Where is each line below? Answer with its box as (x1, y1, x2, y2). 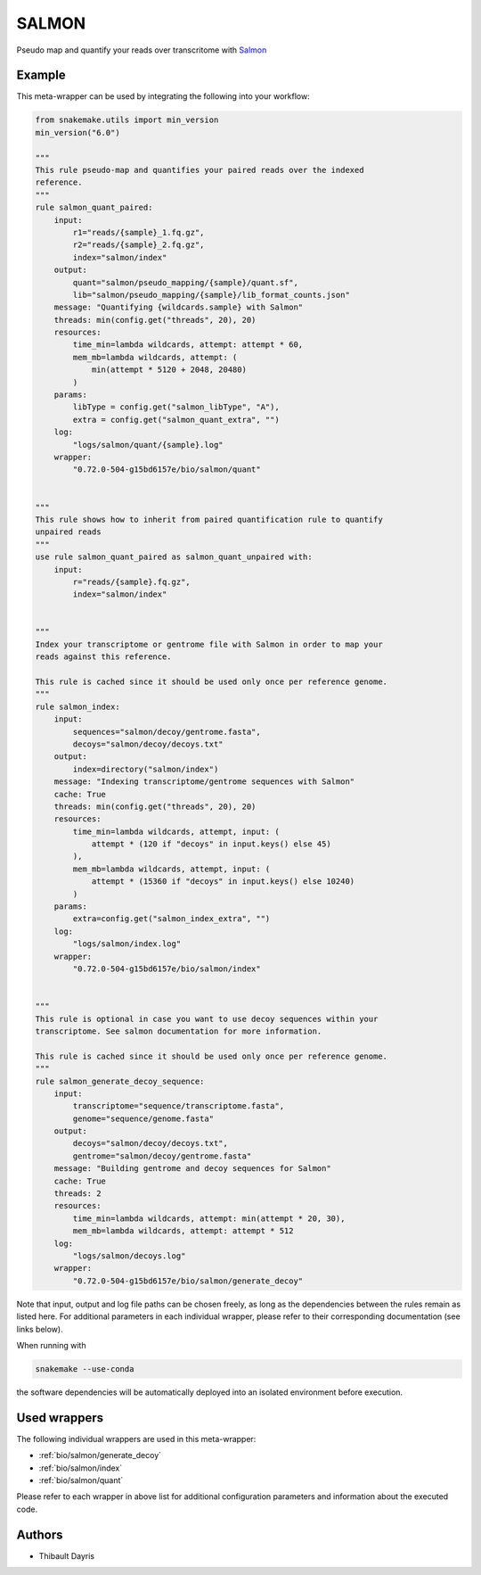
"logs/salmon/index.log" (72, 939, 182, 949)
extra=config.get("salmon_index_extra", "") (72, 914, 271, 924)
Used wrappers (16, 1410, 104, 1425)
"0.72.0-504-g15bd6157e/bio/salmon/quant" (72, 465, 262, 474)
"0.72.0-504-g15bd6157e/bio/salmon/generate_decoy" (72, 1275, 304, 1286)
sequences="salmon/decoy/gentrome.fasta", (72, 727, 262, 737)
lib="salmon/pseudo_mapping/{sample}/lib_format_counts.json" (72, 290, 351, 300)
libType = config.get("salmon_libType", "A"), (72, 402, 280, 412)
